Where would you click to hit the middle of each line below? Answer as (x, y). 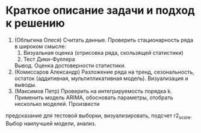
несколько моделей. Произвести (57, 104)
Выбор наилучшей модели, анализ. (51, 123)
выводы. (25, 84)
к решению (36, 23)
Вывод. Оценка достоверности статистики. (70, 65)
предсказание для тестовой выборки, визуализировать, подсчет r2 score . (99, 116)
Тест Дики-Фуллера (49, 59)
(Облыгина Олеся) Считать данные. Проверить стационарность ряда (104, 40)
